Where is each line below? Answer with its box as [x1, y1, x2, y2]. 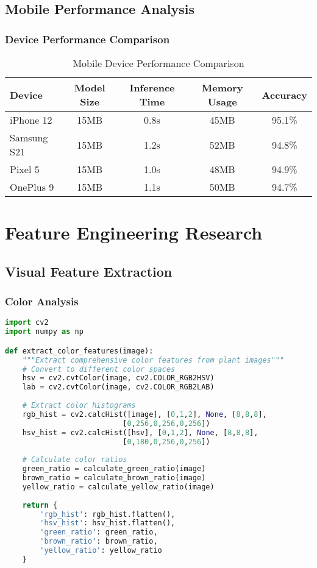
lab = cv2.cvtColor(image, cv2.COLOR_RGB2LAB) [22, 383, 215, 392]
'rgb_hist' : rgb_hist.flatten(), [40, 509, 176, 519]
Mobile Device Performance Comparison [73, 56, 244, 70]
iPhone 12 [10, 113, 52, 127]
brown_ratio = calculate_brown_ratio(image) [22, 474, 206, 483]
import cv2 [5, 318, 49, 327]
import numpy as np [5, 327, 84, 336]
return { [22, 500, 57, 509]
